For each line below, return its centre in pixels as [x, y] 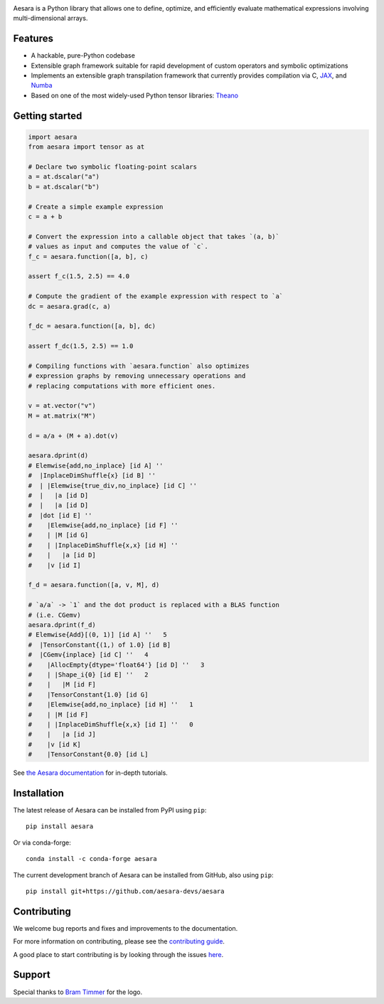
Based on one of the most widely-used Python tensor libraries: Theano [134, 95]
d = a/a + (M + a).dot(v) [73, 435]
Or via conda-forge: [42, 842]
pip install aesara [60, 826]
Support [32, 975]
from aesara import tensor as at [86, 147]
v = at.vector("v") [62, 406]
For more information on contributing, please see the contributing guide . [119, 941]
